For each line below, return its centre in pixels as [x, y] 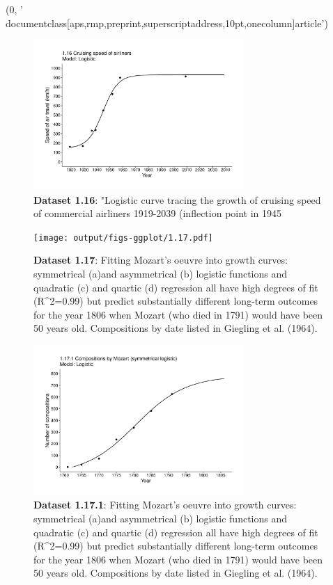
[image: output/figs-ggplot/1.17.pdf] [123, 238]
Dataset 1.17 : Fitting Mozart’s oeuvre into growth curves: [161, 260]
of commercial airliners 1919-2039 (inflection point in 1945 [158, 213]
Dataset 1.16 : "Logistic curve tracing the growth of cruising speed [177, 199]
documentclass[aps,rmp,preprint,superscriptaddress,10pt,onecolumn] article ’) [167, 23]
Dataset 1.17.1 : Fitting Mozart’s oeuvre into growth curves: [165, 505]
